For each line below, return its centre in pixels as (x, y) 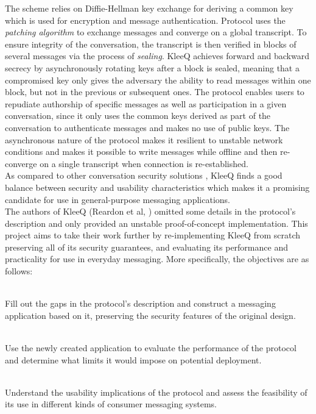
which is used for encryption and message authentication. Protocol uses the (145, 20)
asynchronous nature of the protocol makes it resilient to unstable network (144, 139)
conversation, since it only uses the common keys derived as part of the (138, 116)
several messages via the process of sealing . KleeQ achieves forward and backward (157, 56)
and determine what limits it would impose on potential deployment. (133, 359)
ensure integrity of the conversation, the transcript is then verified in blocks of (151, 44)
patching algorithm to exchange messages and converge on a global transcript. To (156, 32)
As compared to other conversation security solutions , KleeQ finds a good (144, 175)
